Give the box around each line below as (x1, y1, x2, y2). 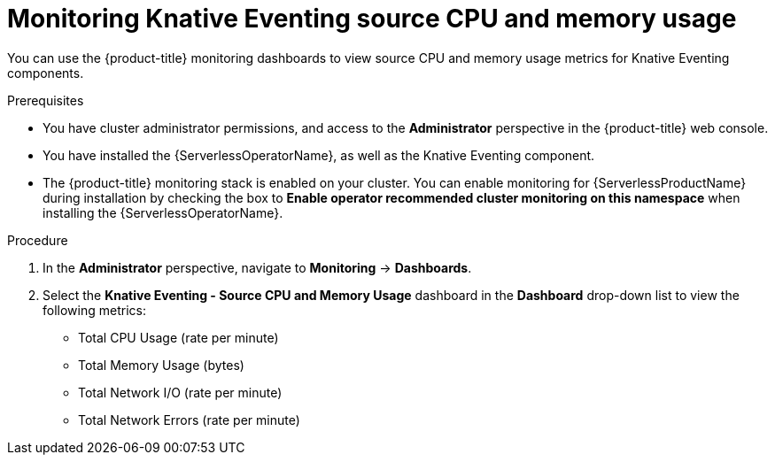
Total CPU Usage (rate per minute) (78, 329, 279, 345)
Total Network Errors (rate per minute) (78, 412, 300, 427)
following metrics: (43, 302, 146, 318)
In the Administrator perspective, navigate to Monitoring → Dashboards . (43, 259, 472, 275)
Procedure (7, 232, 68, 248)
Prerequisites (7, 92, 84, 108)
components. (7, 65, 84, 81)
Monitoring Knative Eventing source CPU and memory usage (7, 4, 737, 34)
